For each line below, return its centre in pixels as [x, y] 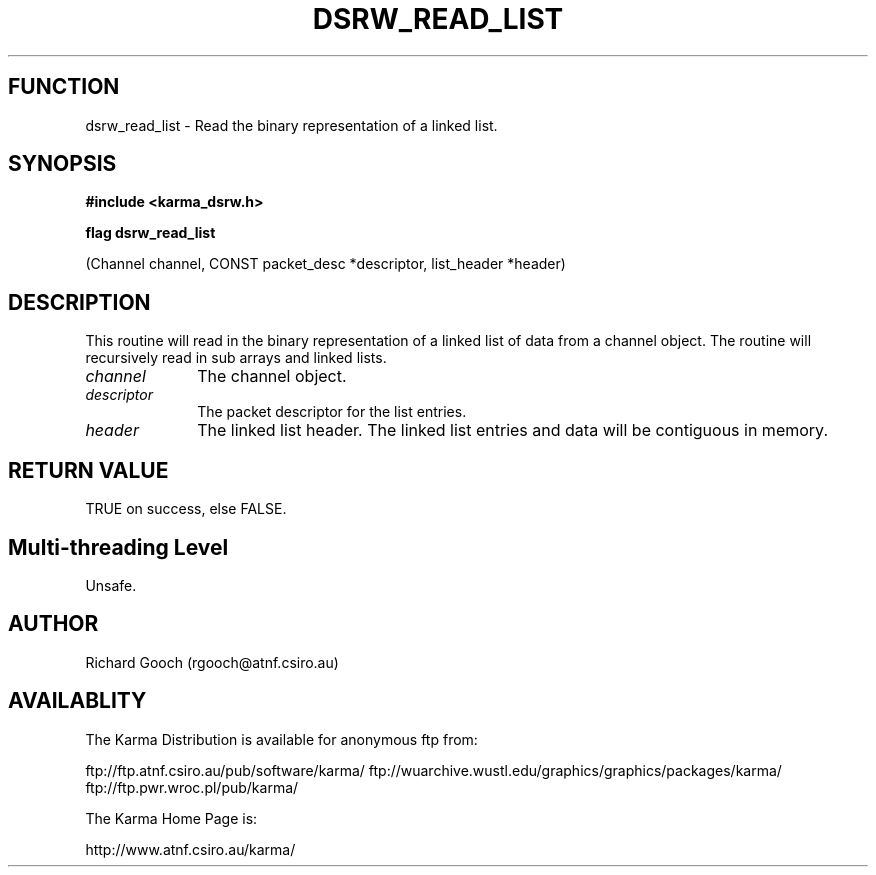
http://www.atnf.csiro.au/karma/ [190, 849]
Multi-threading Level [118, 547]
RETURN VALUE [88, 470]
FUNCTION [64, 87]
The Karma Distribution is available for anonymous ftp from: [281, 739]
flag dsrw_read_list [150, 233]
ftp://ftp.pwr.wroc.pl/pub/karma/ [192, 787]
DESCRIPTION [79, 302]
